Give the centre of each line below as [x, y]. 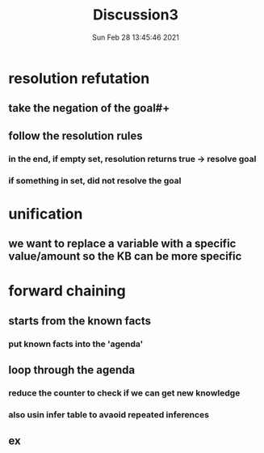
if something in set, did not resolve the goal [95, 180]
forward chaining [67, 291]
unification [46, 214]
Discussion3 [136, 15]
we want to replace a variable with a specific [122, 244]
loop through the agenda [72, 370]
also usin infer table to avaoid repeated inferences [109, 414]
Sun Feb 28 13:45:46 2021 [135, 37]
